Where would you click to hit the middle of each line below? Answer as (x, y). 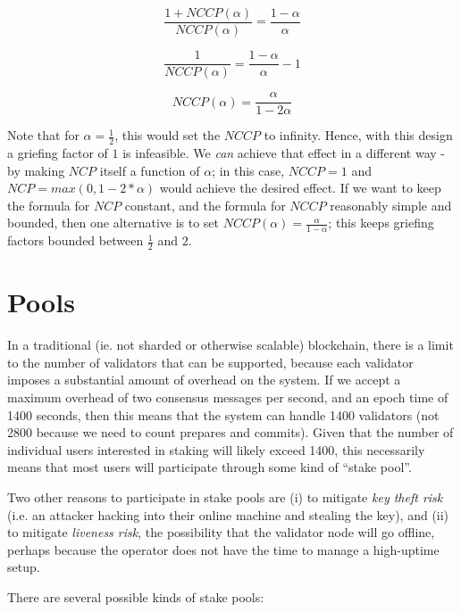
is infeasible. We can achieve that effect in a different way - (284, 153)
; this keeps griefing (381, 223)
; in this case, (248, 170)
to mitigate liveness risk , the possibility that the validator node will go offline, (221, 532)
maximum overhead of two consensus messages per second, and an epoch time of (228, 397)
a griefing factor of (58, 153)
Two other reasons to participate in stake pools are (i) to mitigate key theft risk (225, 496)
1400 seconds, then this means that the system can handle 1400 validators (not (223, 414)
